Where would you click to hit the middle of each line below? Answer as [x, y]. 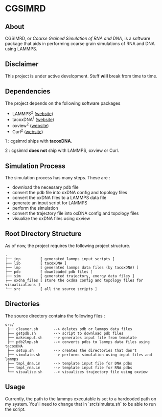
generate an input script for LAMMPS [50, 203]
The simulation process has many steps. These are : [58, 178]
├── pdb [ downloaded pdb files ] [49, 272]
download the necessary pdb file [45, 187]
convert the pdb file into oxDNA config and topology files [70, 193]
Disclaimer [22, 64]
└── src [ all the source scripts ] [51, 289]
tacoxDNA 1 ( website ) [33, 119]
